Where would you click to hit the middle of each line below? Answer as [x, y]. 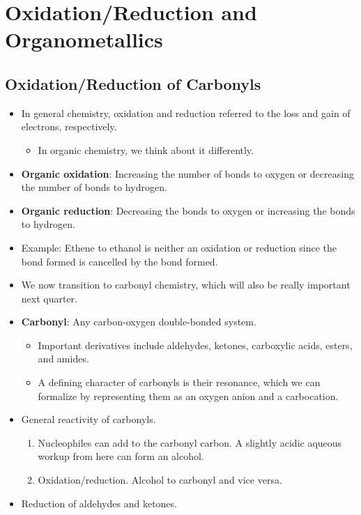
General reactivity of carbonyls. [89, 419]
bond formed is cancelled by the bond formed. [120, 261]
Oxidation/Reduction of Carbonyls [133, 83]
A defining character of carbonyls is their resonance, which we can [179, 382]
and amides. [63, 359]
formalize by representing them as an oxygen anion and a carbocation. [188, 395]
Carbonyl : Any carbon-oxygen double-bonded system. [139, 322]
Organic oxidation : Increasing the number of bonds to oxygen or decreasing [187, 173]
